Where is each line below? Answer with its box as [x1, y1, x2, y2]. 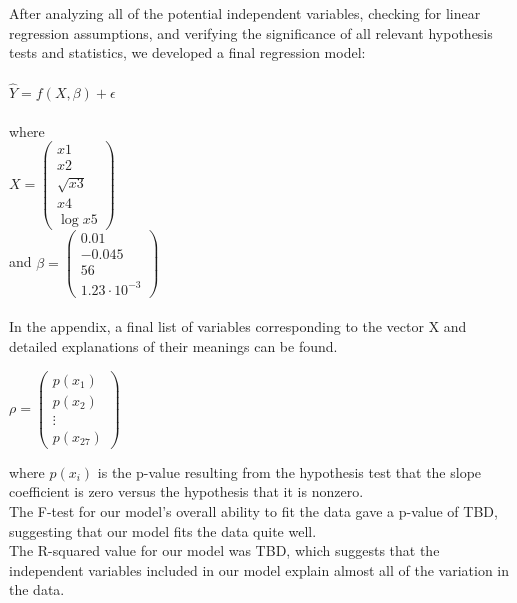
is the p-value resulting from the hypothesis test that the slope [97, 461, 482, 482]
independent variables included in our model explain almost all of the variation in [9, 559, 510, 580]
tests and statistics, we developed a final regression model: [9, 42, 366, 63]
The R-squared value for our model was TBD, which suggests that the [9, 540, 440, 561]
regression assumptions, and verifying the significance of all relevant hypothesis [9, 22, 493, 43]
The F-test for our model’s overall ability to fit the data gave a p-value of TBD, [9, 501, 498, 521]
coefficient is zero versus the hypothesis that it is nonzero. [9, 481, 364, 502]
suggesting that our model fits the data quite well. [9, 520, 317, 541]
